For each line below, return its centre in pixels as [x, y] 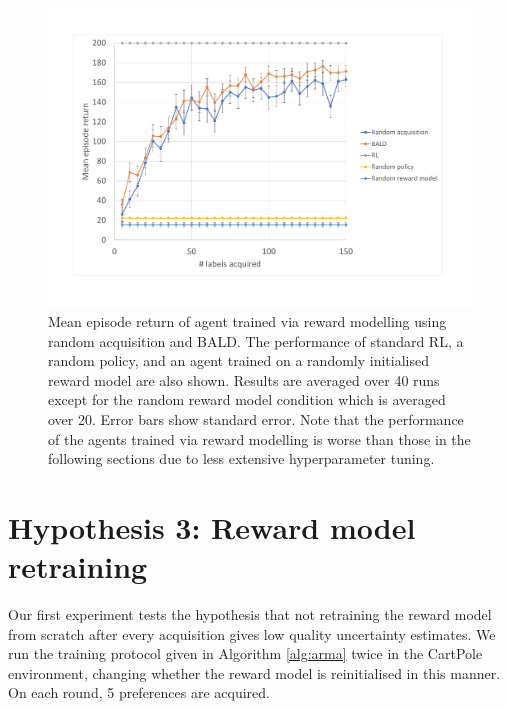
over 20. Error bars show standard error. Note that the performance [256, 418]
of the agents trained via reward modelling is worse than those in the [259, 438]
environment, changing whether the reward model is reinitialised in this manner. [254, 672]
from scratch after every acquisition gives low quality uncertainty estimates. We [252, 633]
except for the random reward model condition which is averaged [247, 399]
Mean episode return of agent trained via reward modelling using [247, 320]
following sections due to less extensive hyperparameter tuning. [241, 458]
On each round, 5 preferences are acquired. [139, 692]
